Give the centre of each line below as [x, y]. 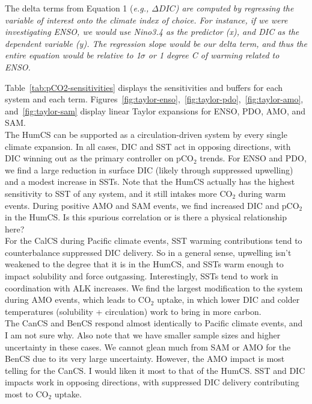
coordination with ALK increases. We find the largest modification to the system [154, 287]
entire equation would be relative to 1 [73, 55]
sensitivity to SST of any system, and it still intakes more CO [119, 193]
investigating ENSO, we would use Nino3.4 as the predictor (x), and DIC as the [152, 32]
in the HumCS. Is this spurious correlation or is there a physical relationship [146, 217]
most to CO [27, 394]
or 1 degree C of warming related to [214, 55]
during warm [262, 193]
